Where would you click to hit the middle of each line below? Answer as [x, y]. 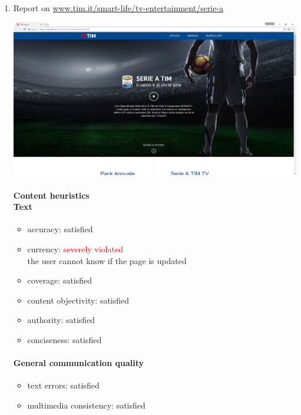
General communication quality [78, 363]
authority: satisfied [61, 320]
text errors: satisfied [63, 385]
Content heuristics [51, 195]
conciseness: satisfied [64, 339]
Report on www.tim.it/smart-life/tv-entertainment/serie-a [118, 8]
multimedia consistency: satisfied [86, 405]
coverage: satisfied [60, 280]
